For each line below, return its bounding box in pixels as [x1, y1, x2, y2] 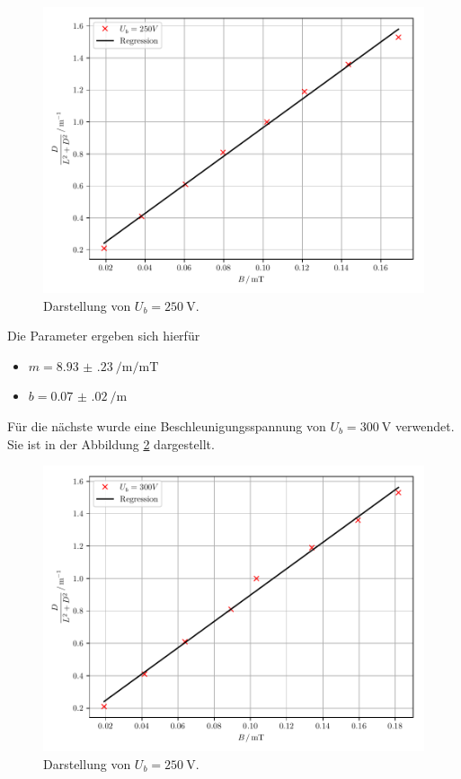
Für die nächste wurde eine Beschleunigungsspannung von [7, 416, 326, 435]
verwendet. [395, 416, 455, 435]
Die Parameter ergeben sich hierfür [7, 326, 200, 345]
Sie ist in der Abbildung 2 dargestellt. [7, 434, 215, 453]
